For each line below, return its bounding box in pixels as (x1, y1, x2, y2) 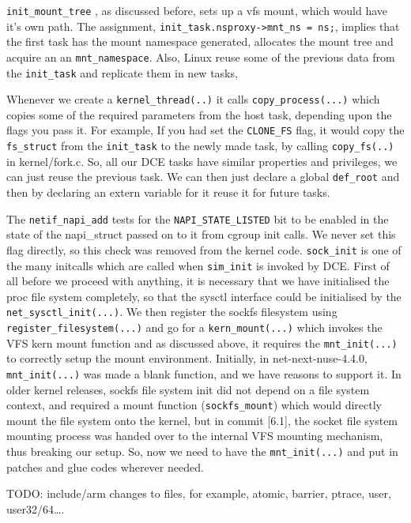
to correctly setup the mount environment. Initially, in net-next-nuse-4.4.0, (6, 350, 368, 367)
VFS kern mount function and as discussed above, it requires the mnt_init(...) (6, 334, 398, 351)
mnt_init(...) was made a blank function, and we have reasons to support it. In (6, 365, 402, 382)
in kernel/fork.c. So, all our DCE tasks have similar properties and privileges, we (6, 152, 398, 169)
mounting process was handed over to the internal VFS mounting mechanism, (6, 427, 383, 444)
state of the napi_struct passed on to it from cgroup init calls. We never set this (6, 226, 396, 243)
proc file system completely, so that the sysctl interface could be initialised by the (6, 288, 402, 304)
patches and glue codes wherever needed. (6, 458, 204, 475)
